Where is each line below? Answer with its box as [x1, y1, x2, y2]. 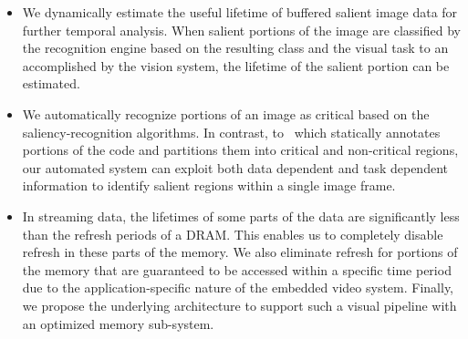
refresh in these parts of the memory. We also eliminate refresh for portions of [22, 242, 458, 262]
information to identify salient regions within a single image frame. [22, 176, 396, 195]
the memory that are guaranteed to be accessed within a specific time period [22, 260, 452, 279]
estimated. [22, 74, 80, 93]
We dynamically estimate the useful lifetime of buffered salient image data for [22, 3, 458, 21]
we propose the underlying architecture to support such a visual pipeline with [22, 295, 457, 314]
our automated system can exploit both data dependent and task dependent [22, 158, 448, 177]
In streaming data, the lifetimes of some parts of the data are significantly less [22, 206, 460, 225]
